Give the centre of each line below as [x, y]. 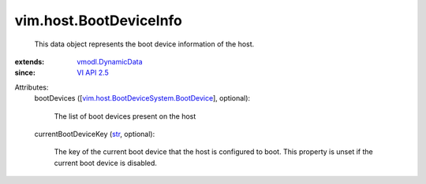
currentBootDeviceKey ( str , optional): [95, 134]
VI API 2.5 [93, 73]
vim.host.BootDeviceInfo [99, 20]
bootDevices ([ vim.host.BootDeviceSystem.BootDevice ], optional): [142, 98]
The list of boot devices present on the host [125, 116]
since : [25, 73]
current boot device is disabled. [106, 163]
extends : [30, 61]
